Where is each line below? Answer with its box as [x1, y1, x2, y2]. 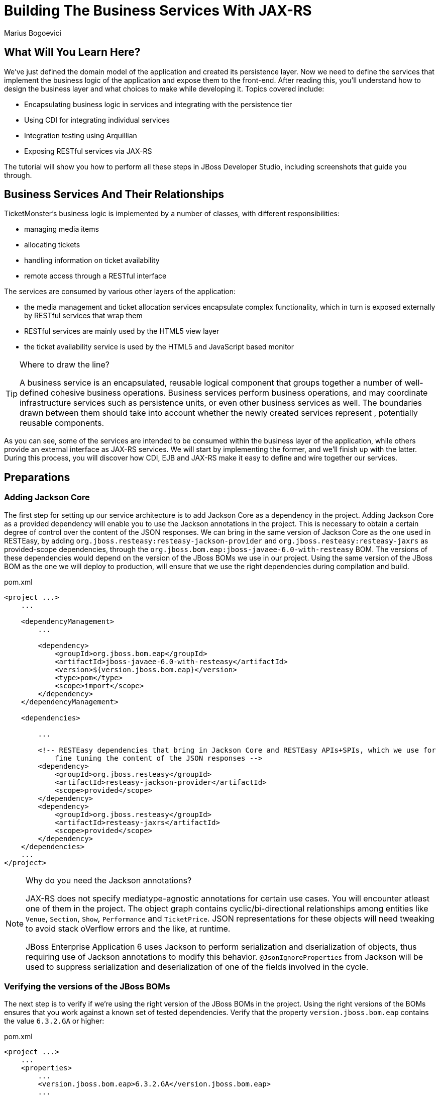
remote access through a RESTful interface [24, 271, 167, 281]
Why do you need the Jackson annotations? [26, 875, 192, 885]
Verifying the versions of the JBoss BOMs [4, 981, 170, 992]
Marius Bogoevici [4, 28, 61, 37]
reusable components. [20, 418, 104, 428]
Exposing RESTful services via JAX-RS [24, 146, 152, 155]
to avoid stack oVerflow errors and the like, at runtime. [26, 923, 231, 934]
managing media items [24, 225, 99, 234]
